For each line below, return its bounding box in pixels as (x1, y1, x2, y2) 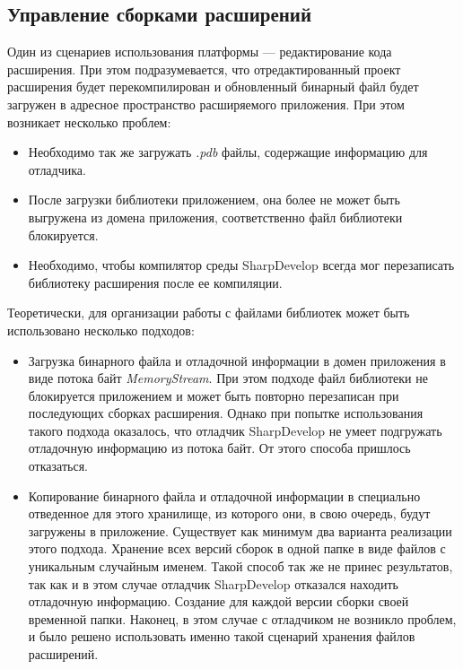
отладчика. (28, 160, 86, 178)
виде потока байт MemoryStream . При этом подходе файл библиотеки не (28, 369, 428, 387)
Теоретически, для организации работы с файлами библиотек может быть (7, 303, 410, 322)
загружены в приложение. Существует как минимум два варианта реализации (28, 521, 452, 540)
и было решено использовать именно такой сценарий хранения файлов (28, 627, 415, 646)
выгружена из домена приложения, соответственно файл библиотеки (28, 207, 403, 226)
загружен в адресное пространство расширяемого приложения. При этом (7, 94, 405, 113)
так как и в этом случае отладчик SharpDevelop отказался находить (28, 574, 398, 593)
